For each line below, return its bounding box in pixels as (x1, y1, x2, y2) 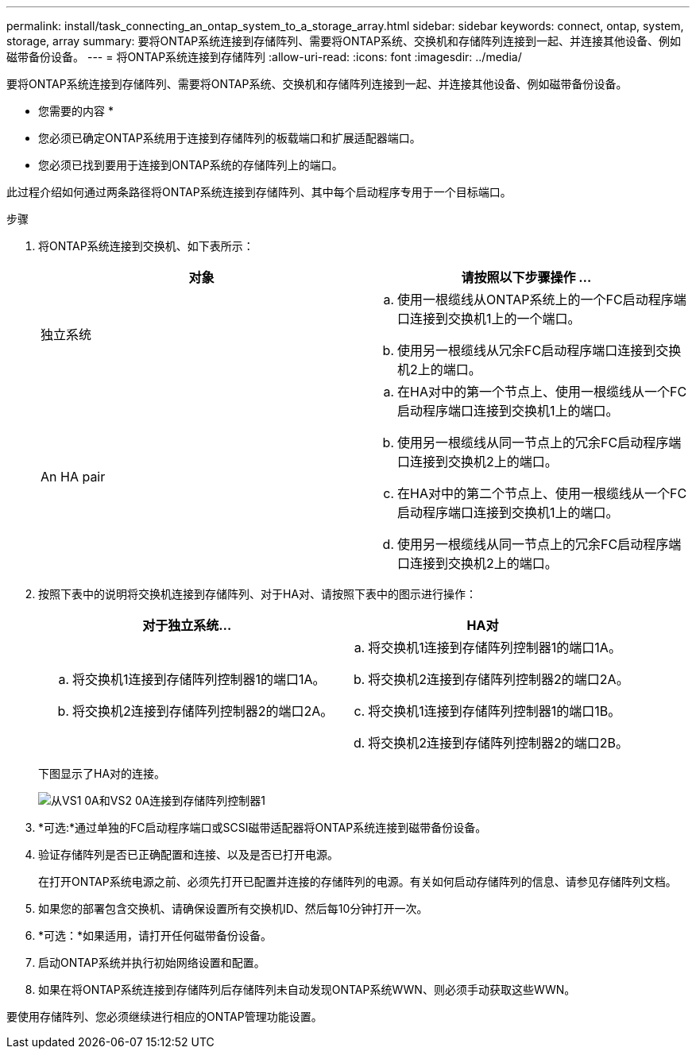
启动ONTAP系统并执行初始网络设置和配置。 (38, 956, 265, 969)
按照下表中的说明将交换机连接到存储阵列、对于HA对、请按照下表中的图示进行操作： (38, 587, 478, 601)
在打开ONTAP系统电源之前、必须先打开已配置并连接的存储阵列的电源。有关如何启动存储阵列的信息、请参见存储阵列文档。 (38, 875, 677, 888)
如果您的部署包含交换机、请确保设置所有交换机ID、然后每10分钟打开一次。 (38, 902, 428, 915)
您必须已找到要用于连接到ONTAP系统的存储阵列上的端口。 (38, 158, 343, 172)
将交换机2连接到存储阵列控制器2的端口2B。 (368, 735, 629, 751)
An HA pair (41, 469, 106, 485)
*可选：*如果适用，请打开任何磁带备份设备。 (38, 929, 273, 942)
